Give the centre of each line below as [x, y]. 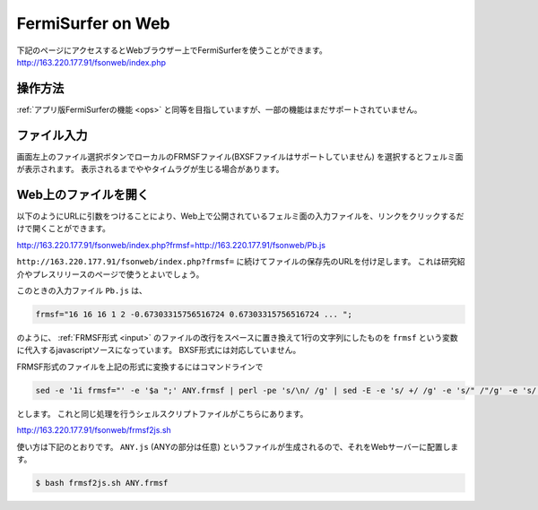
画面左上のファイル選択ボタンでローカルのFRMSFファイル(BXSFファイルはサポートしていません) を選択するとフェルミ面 [240, 156]
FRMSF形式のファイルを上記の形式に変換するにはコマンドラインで [140, 367]
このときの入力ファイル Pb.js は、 [82, 290]
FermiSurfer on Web [93, 23]
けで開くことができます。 [64, 229]
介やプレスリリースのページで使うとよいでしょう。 [110, 274]
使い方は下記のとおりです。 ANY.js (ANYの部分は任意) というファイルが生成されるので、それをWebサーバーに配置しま [238, 446]
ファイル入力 [52, 135]
